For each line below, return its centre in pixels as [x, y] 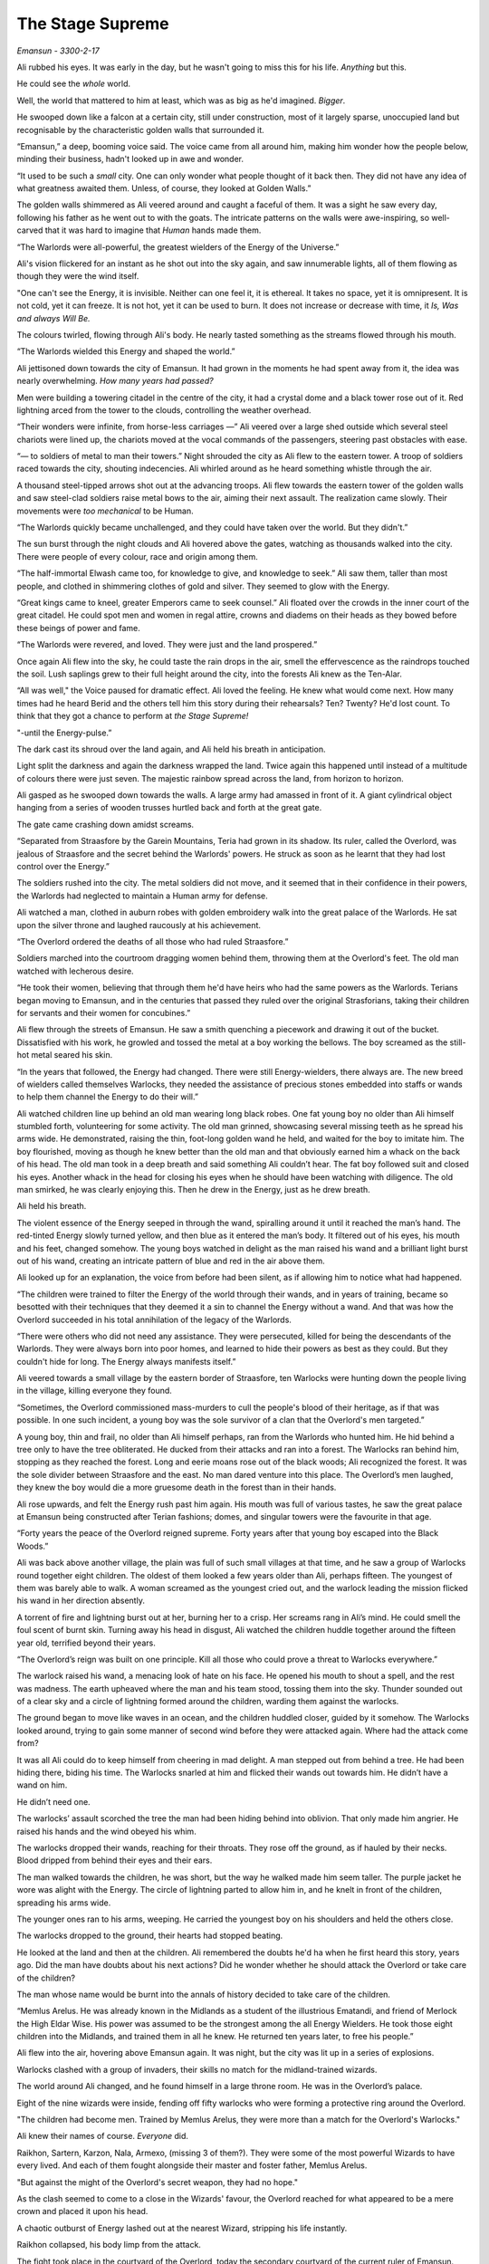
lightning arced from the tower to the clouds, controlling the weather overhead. [164, 410]
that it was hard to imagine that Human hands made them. [153, 230]
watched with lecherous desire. [76, 971]
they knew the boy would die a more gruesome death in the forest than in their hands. [177, 1487]
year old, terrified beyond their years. [86, 1643]
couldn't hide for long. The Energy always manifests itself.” [126, 1361]
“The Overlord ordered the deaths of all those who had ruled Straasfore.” [153, 941]
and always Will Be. [53, 318]
